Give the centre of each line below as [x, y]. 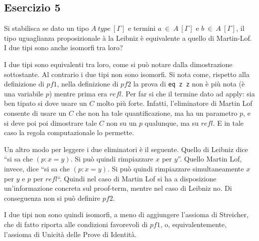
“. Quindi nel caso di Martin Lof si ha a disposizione [137, 178]
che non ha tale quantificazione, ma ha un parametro [157, 113]
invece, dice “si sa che [37, 168]
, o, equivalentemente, [193, 224]
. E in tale [228, 122]
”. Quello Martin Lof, [210, 159]
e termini [142, 28]
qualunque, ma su [172, 122]
